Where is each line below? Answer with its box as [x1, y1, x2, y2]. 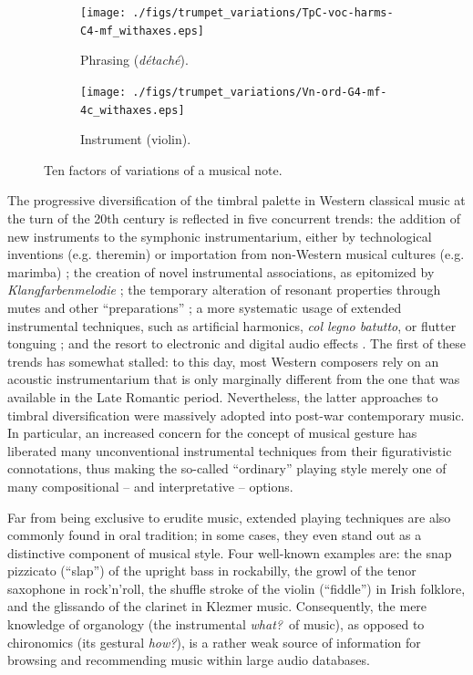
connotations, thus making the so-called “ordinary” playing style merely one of [7, 459, 447, 478]
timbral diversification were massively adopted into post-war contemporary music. [7, 405, 465, 424]
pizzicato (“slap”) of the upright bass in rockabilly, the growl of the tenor [7, 561, 416, 580]
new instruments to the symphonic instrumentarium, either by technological [7, 226, 432, 245]
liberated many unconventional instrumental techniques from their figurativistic [7, 441, 452, 460]
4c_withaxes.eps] [80, 103, 185, 117]
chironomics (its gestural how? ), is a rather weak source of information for [7, 632, 421, 651]
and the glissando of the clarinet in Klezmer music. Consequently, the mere [7, 597, 427, 616]
